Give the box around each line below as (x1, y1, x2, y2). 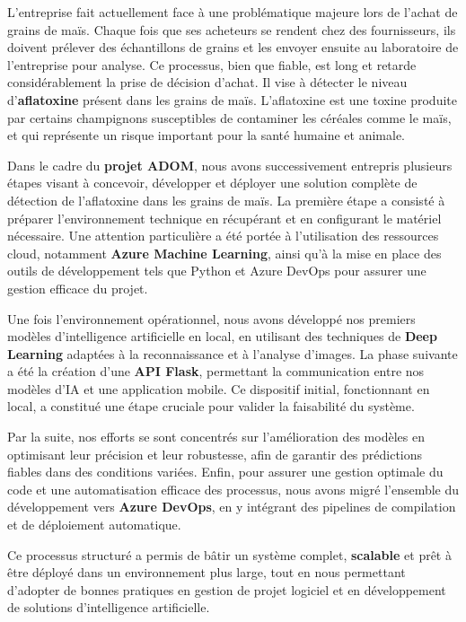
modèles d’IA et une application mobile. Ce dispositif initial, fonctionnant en (7, 379, 430, 398)
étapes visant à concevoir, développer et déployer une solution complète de (7, 173, 418, 192)
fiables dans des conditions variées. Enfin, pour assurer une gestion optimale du (7, 462, 444, 481)
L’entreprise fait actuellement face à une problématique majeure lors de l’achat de (7, 3, 458, 21)
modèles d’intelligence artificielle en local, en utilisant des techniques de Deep (7, 327, 437, 346)
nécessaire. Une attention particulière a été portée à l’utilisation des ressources (7, 226, 439, 245)
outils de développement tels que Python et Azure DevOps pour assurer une (7, 261, 426, 280)
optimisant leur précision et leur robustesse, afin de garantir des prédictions (7, 444, 423, 463)
